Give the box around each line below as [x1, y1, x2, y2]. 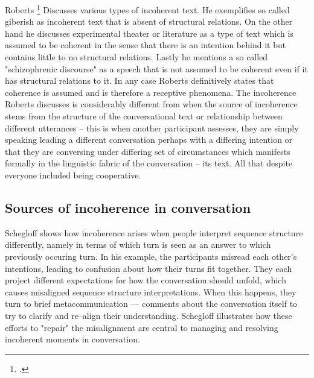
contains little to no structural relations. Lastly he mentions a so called [5, 51, 268, 63]
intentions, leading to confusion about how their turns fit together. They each [5, 262, 292, 274]
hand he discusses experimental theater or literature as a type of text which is [5, 27, 293, 39]
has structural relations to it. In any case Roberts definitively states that [5, 74, 274, 87]
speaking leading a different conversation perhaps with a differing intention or [5, 133, 293, 146]
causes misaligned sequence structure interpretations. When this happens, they [5, 285, 296, 298]
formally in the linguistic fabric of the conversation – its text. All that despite [5, 157, 293, 169]
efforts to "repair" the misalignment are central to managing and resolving [5, 321, 278, 333]
